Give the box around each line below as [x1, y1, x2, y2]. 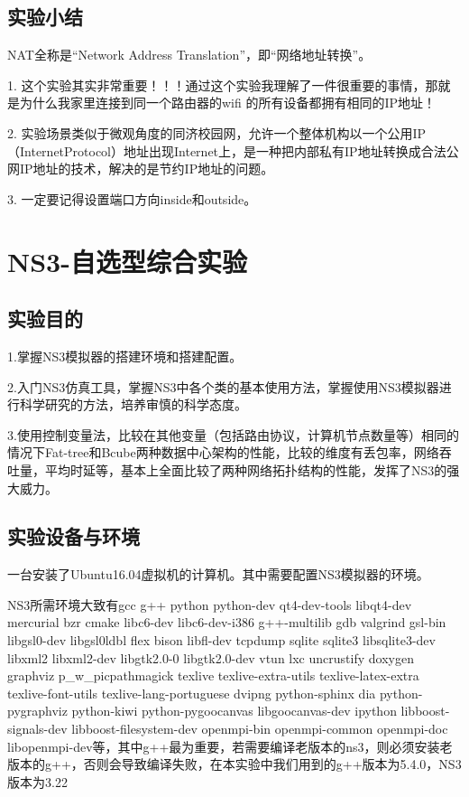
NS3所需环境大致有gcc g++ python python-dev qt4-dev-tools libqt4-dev [7, 595, 412, 614]
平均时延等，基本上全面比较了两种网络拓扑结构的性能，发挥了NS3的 [44, 460, 447, 479]
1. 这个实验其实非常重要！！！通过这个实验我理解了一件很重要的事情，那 [7, 75, 438, 94]
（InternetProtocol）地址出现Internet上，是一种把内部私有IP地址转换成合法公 [7, 141, 459, 160]
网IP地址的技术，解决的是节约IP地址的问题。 [7, 159, 274, 178]
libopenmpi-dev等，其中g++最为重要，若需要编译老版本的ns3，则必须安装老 [7, 736, 453, 755]
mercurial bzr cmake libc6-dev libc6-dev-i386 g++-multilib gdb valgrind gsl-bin [7, 613, 446, 632]
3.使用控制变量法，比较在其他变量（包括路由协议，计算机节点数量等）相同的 [7, 425, 459, 444]
